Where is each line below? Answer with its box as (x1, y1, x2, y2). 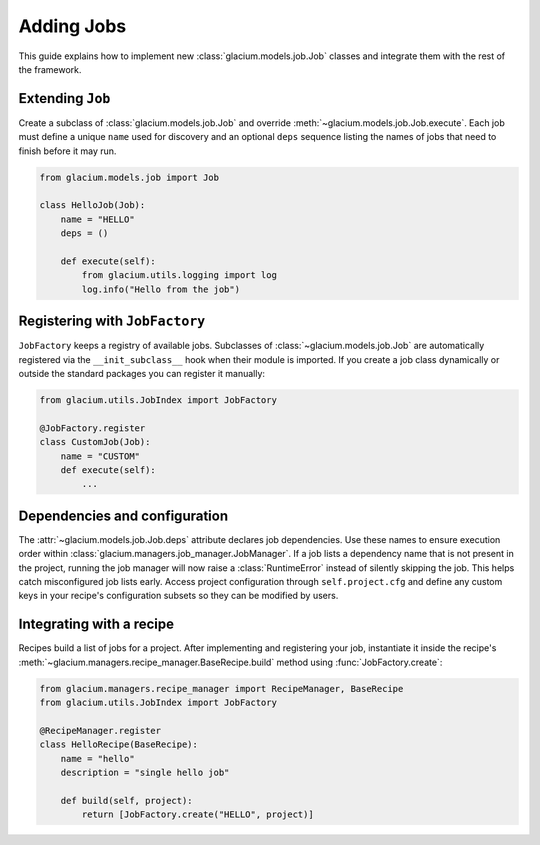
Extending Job (18, 90, 111, 107)
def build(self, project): (60, 795, 194, 806)
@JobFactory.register (39, 422, 146, 434)
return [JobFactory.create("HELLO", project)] (81, 809, 314, 820)
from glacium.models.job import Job (39, 171, 220, 183)
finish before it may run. (18, 145, 117, 157)
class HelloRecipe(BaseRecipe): (39, 739, 199, 750)
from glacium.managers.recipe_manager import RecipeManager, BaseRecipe (39, 683, 404, 694)
